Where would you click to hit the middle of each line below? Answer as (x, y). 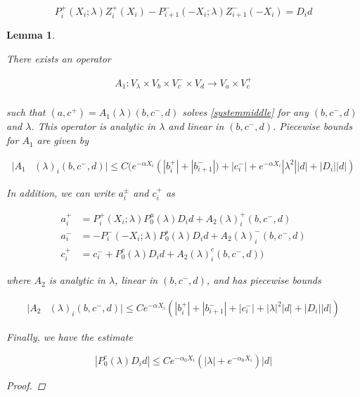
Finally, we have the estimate (70, 337)
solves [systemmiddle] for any (245, 112)
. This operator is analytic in (94, 126)
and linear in (196, 126)
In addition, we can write (61, 192)
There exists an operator (59, 58)
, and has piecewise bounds (264, 280)
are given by (63, 140)
